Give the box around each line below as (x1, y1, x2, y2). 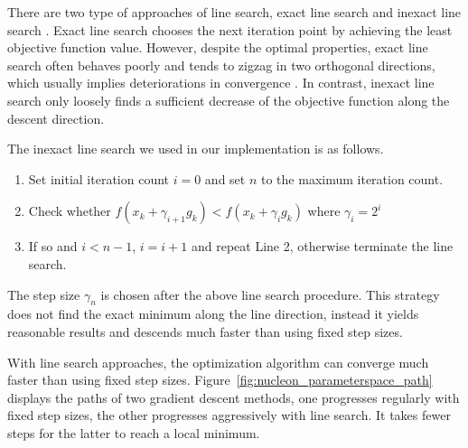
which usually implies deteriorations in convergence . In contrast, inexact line (7, 73, 435, 92)
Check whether (28, 201, 111, 220)
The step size (7, 285, 80, 303)
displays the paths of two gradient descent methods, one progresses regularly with (7, 387, 460, 406)
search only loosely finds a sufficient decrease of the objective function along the (7, 90, 450, 109)
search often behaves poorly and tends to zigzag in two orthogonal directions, (7, 55, 435, 74)
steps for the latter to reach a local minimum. (7, 423, 260, 442)
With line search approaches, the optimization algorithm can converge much (7, 352, 429, 371)
